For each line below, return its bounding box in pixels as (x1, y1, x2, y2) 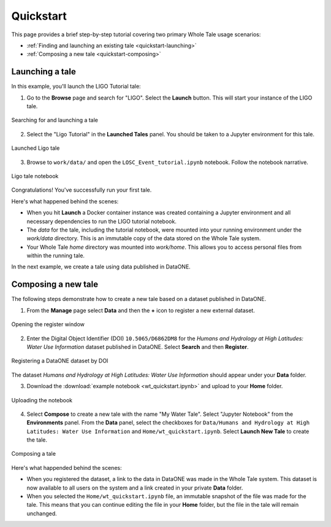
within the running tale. (26, 252, 85, 259)
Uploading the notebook (11, 396, 73, 404)
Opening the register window (11, 321, 85, 328)
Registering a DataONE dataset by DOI (11, 357, 108, 365)
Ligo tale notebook (11, 172, 59, 179)
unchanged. (26, 510, 58, 517)
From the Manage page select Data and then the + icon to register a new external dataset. (26, 306, 256, 314)
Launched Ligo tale (11, 144, 60, 152)
